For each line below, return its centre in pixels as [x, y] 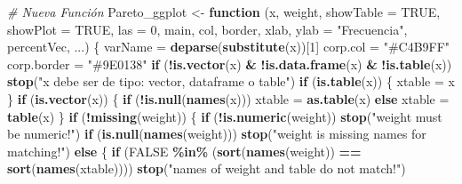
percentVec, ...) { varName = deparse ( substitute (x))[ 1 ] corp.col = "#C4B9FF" [229, 47]
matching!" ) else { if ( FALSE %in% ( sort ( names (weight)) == [184, 151]
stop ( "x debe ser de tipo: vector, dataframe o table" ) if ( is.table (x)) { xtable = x [231, 81]
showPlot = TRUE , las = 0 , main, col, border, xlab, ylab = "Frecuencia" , [207, 29]
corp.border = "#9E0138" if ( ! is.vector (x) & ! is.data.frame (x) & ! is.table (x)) [230, 64]
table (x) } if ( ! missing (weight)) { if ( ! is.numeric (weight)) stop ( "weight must [225, 116]
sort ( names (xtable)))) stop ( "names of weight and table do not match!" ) [207, 168]
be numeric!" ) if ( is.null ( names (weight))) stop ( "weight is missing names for [217, 134]
